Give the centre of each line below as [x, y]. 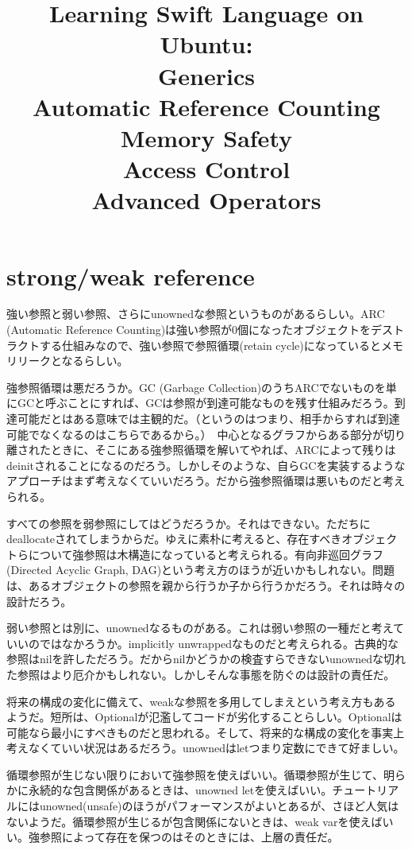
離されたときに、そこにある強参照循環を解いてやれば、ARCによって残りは [201, 450]
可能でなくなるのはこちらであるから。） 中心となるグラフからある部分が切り [206, 434]
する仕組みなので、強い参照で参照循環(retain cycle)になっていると [210, 345]
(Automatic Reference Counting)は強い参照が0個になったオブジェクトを [189, 330]
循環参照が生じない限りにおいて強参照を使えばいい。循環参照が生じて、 [195, 774]
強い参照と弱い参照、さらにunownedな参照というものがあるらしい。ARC [196, 314]
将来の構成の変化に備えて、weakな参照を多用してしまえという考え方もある [201, 701]
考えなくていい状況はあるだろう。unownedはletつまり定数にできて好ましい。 [206, 748]
